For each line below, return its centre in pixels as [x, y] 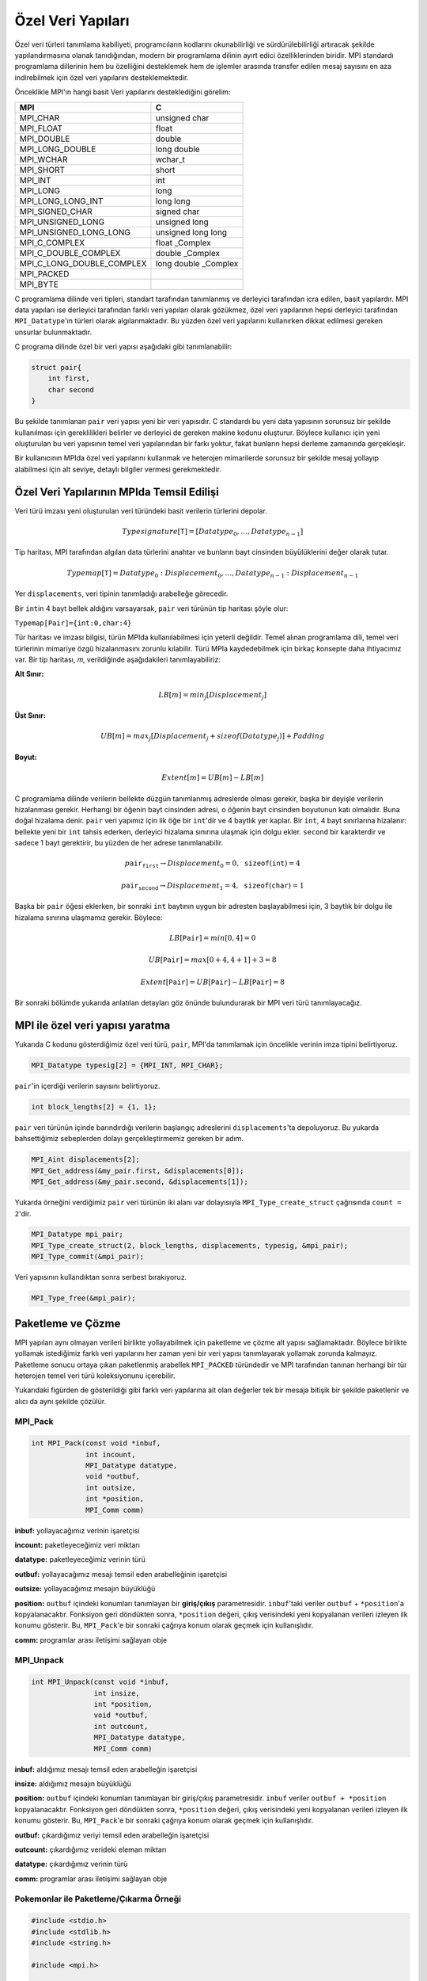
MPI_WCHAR [43, 159]
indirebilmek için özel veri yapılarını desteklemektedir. [102, 77]
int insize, [117, 1693]
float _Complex [183, 242]
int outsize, [111, 1487]
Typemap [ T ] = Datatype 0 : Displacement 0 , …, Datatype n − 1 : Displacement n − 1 [213, 574]
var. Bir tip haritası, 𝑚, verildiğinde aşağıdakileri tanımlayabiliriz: [117, 660]
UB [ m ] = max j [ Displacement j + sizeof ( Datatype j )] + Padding [212, 737]
